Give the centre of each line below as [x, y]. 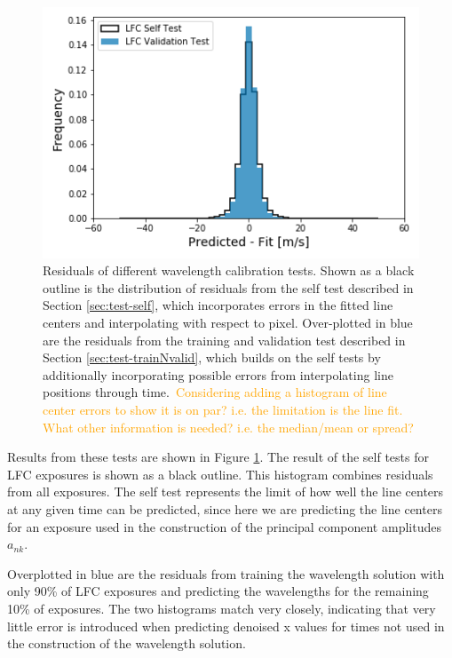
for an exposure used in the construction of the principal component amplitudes [224, 526]
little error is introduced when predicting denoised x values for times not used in [226, 626]
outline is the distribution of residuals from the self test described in [228, 287]
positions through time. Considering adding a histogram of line [215, 392]
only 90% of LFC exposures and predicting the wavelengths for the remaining [218, 591]
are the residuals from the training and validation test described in [224, 340]
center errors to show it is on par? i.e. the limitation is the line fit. [223, 409]
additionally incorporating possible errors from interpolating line [218, 374]
